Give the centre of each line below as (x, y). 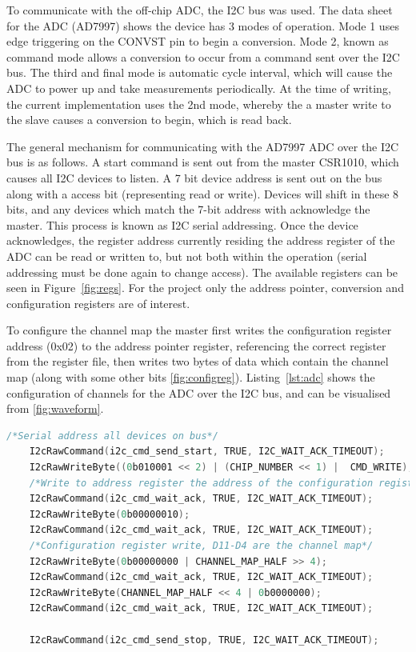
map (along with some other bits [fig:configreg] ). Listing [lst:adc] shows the (191, 377)
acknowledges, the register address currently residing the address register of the (201, 240)
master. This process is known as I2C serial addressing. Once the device (182, 224)
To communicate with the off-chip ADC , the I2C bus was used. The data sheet (200, 10)
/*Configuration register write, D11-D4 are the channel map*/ (201, 546)
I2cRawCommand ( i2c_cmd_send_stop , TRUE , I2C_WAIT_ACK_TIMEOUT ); (204, 640)
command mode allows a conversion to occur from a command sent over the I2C (203, 56)
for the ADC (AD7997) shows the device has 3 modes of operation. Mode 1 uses (203, 25)
